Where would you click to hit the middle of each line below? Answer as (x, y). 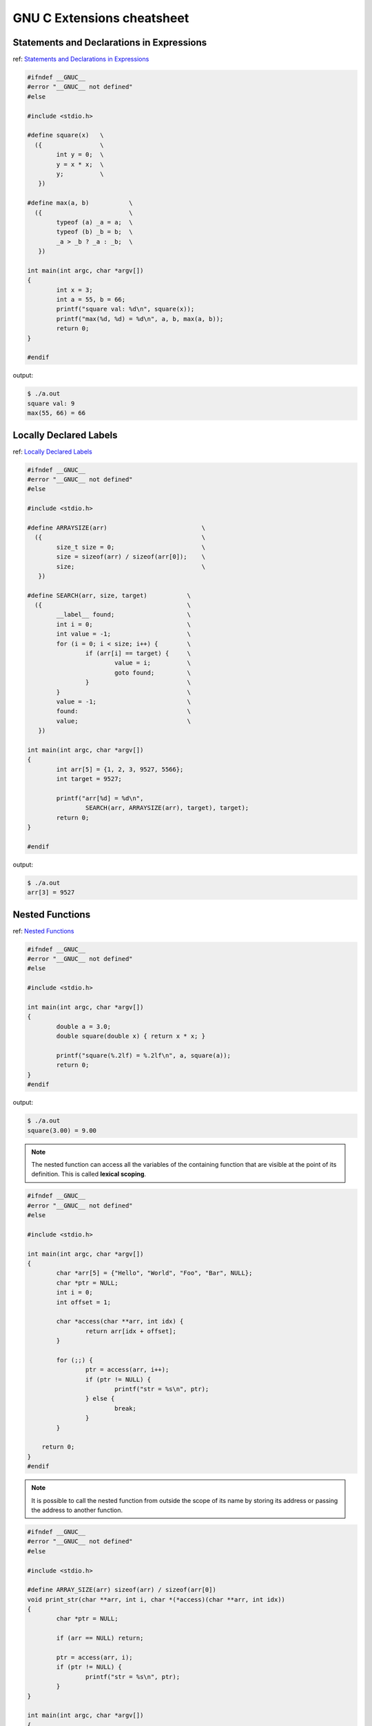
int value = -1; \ (123, 634)
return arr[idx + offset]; (131, 1331)
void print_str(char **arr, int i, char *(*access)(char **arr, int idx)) (156, 1599)
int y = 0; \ (80, 155)
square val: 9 (51, 403)
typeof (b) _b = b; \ (95, 232)
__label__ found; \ (123, 615)
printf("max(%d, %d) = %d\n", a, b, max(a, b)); (140, 319)
